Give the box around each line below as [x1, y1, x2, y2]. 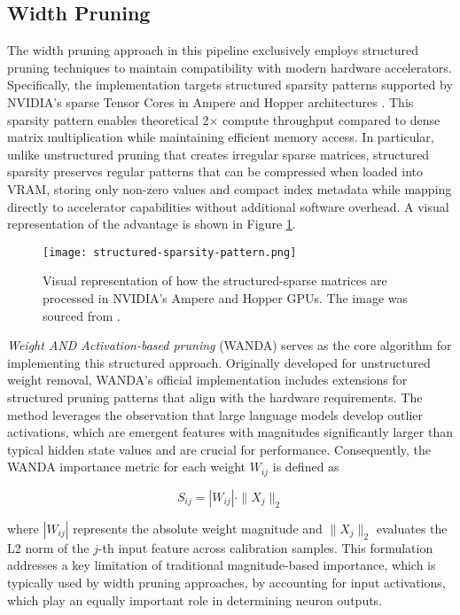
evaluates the [376, 518, 448, 537]
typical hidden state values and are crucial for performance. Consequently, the [7, 440, 432, 458]
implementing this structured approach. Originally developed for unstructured [7, 353, 431, 371]
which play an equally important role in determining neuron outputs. [7, 590, 383, 609]
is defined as [272, 457, 339, 476]
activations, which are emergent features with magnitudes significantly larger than [7, 423, 453, 441]
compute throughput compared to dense [222, 110, 441, 128]
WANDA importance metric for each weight [7, 457, 246, 476]
